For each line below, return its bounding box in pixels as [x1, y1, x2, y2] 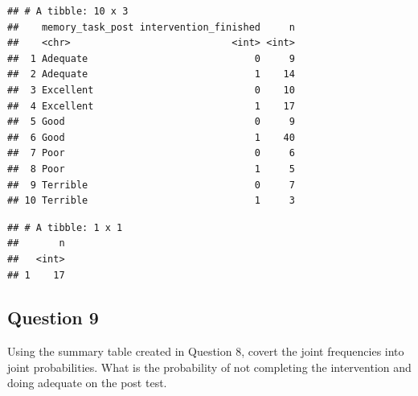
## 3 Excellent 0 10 [7, 84, 295, 96]
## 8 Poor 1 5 [7, 163, 295, 175]
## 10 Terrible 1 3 [7, 195, 295, 207]
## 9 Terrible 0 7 [7, 179, 295, 191]
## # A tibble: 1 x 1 [7, 221, 123, 233]
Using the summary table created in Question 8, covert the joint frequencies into [7, 343, 404, 360]
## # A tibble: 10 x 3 [7, 6, 129, 17]
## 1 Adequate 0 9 [7, 52, 295, 64]
